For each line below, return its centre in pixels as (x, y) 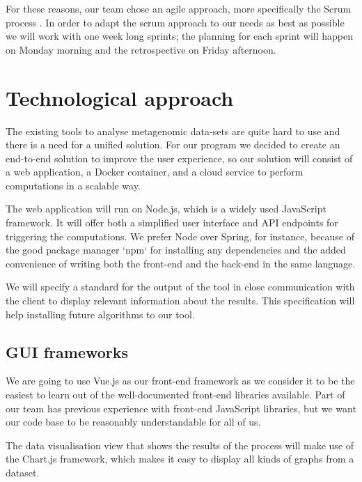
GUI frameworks (67, 351)
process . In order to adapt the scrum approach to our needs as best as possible (175, 22)
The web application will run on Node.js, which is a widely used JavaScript (166, 209)
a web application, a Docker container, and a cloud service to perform (155, 172)
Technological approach (120, 97)
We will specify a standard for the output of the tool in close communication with (180, 287)
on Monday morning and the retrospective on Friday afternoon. (141, 49)
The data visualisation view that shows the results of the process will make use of (180, 445)
